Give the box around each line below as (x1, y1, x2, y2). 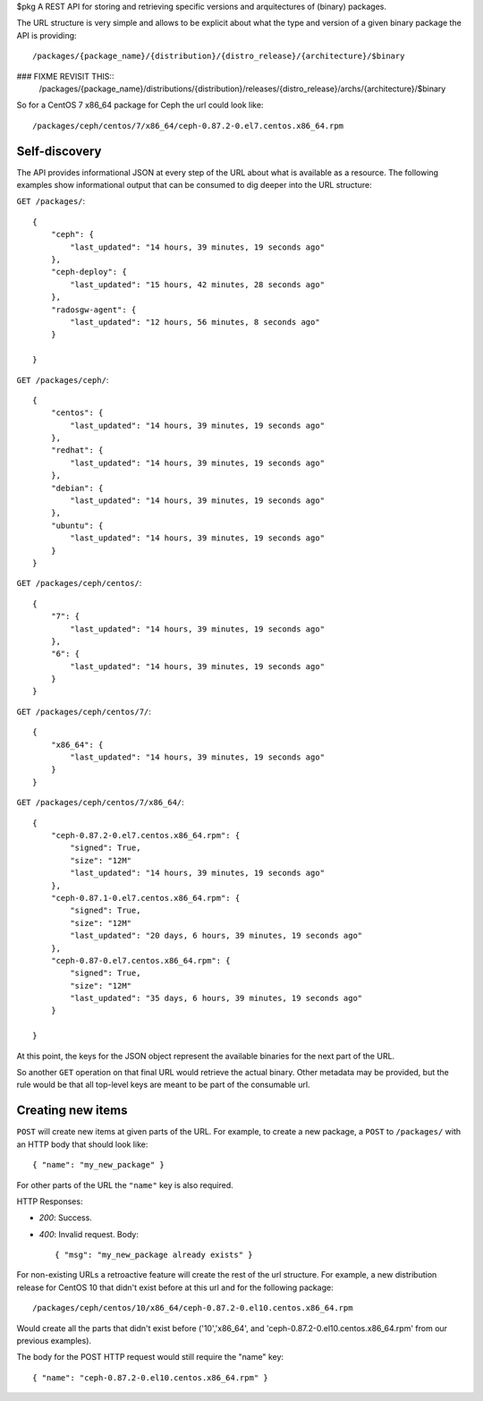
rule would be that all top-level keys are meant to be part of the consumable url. (16, 1079, 310, 1091)
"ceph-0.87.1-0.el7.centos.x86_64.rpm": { (50, 893, 241, 903)
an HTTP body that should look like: (16, 1139, 148, 1150)
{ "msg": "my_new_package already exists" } (55, 1250, 254, 1261)
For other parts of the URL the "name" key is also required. (16, 1179, 234, 1190)
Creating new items (16, 1103, 128, 1118)
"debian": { (50, 483, 104, 493)
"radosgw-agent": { (50, 304, 137, 315)
